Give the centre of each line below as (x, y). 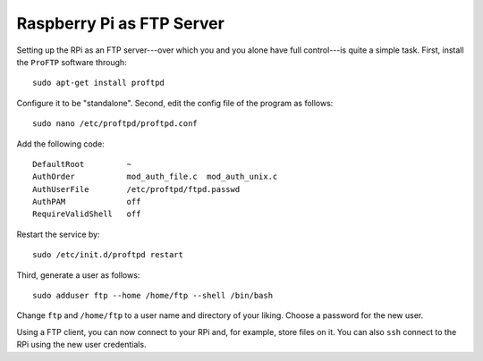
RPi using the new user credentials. (81, 345)
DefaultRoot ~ (82, 164)
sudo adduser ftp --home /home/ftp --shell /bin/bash (153, 296)
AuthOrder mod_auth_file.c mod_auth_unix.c (155, 177)
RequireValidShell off (87, 214)
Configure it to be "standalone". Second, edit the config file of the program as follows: (175, 103)
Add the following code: (60, 144)
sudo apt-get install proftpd (99, 83)
